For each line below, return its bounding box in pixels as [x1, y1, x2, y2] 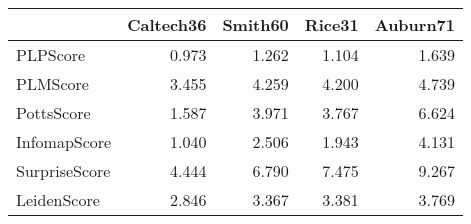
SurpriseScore [16, 159, 111, 182]
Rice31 [304, 13, 359, 36]
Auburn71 [374, 13, 456, 36]
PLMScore [16, 72, 89, 95]
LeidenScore [16, 188, 100, 211]
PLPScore [16, 43, 86, 66]
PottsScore [16, 101, 91, 124]
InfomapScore [16, 130, 112, 153]
